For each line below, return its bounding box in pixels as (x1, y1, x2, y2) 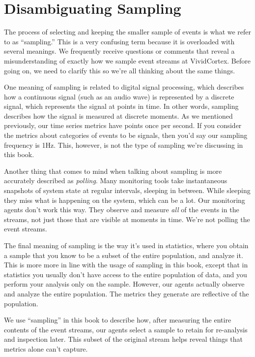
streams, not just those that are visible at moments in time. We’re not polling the (4, 214, 250, 224)
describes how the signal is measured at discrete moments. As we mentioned (4, 110, 233, 121)
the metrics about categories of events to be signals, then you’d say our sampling (4, 130, 248, 140)
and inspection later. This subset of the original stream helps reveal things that (4, 334, 243, 344)
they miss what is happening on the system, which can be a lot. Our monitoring (4, 195, 245, 205)
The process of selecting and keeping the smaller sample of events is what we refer (4, 27, 252, 37)
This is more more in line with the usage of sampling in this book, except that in (4, 260, 248, 270)
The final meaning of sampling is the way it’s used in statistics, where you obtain (4, 240, 249, 250)
